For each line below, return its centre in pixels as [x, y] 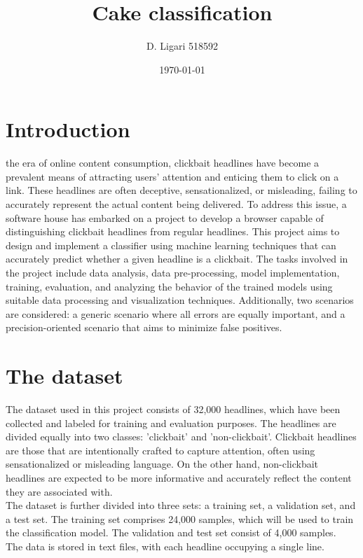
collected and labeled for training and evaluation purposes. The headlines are [171, 423]
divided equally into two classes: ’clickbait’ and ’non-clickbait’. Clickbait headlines [181, 437]
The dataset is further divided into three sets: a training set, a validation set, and [181, 505]
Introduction [68, 129]
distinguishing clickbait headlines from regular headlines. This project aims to [173, 231]
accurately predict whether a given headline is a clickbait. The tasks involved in [177, 259]
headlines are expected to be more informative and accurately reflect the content [179, 478]
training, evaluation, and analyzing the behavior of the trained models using [169, 286]
